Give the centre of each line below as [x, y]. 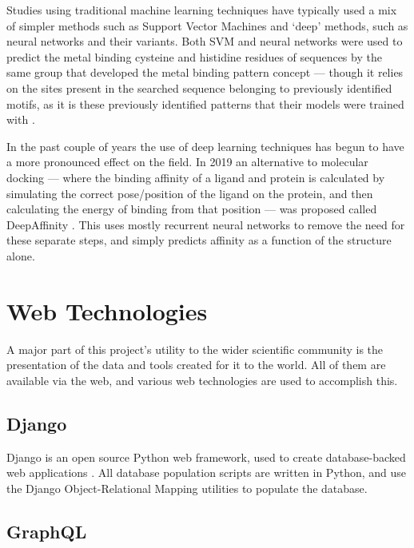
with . [21, 119]
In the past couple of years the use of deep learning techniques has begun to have [205, 146]
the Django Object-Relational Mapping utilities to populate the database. [187, 488]
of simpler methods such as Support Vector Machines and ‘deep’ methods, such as [207, 25]
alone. [21, 255]
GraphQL [47, 531]
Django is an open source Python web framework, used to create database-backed [206, 457]
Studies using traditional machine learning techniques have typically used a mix [202, 10]
